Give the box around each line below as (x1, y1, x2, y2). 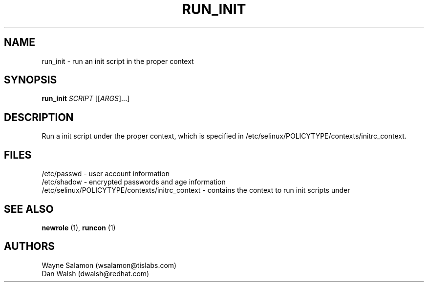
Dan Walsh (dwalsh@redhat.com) (42, 269, 150, 278)
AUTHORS (4, 240, 55, 253)
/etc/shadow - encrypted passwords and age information (42, 178, 226, 186)
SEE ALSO (4, 203, 54, 215)
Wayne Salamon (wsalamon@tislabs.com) (42, 261, 177, 269)
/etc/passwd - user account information (42, 169, 170, 178)
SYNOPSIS (4, 74, 57, 86)
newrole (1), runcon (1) (42, 223, 116, 232)
